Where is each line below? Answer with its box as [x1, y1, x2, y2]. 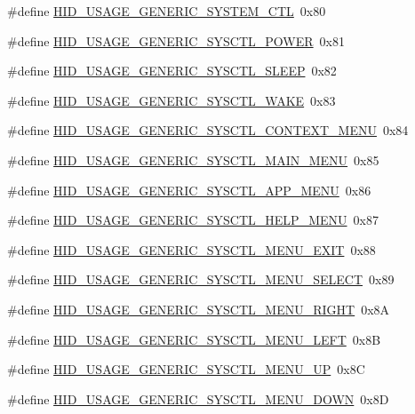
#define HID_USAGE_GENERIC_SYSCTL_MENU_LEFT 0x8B [7, 330, 381, 348]
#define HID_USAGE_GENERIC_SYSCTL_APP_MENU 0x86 [7, 180, 371, 199]
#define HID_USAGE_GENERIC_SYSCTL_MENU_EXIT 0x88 [7, 240, 376, 259]
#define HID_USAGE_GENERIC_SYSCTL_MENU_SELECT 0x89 [7, 270, 395, 289]
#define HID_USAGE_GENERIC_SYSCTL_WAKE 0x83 [7, 91, 336, 109]
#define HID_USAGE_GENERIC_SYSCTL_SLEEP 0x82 [7, 61, 337, 80]
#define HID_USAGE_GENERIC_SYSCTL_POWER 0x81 [7, 31, 346, 50]
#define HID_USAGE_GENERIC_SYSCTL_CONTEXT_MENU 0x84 [7, 121, 409, 139]
